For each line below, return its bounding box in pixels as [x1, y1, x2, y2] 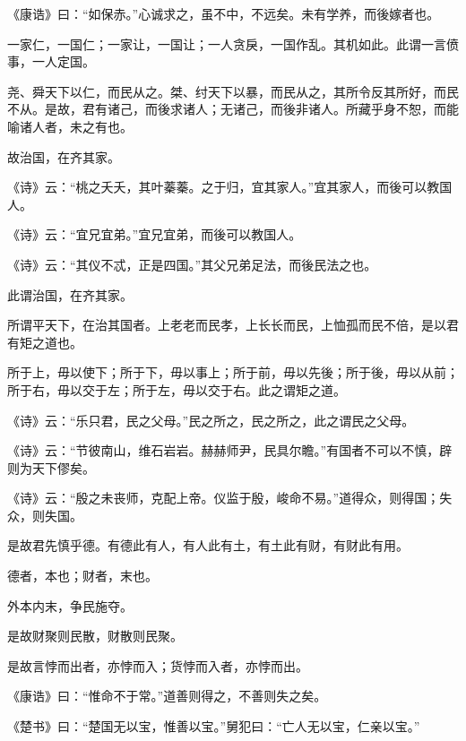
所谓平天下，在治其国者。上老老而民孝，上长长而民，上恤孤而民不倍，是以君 [7, 315, 459, 334]
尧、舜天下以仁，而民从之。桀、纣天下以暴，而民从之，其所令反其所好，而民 [7, 82, 459, 100]
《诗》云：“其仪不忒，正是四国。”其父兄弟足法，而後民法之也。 [7, 254, 377, 273]
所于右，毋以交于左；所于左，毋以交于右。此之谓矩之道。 [7, 380, 346, 399]
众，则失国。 [7, 505, 82, 524]
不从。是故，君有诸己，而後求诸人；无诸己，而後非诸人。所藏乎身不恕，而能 [7, 99, 459, 118]
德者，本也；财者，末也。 [7, 566, 158, 585]
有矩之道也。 [7, 332, 82, 351]
